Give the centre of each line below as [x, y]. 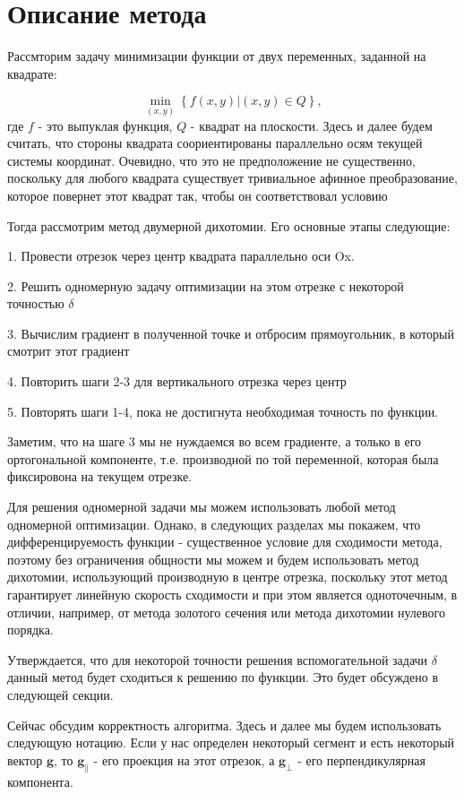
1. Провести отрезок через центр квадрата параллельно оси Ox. [181, 256]
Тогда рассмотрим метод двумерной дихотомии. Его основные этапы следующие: [229, 225]
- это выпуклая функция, [105, 125]
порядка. [30, 630]
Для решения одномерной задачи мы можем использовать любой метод [202, 507]
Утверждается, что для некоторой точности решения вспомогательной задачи [218, 659]
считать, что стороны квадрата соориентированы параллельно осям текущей [215, 143]
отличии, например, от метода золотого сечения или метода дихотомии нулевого [226, 612]
